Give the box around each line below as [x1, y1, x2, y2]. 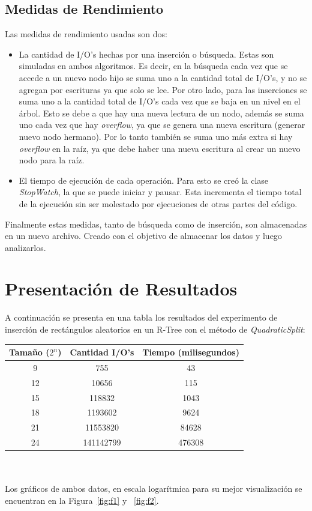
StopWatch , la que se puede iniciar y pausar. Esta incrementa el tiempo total [19, 186, 302, 198]
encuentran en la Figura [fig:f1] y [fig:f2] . [5, 494, 159, 507]
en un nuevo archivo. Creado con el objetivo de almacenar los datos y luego [5, 229, 282, 242]
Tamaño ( [9, 346, 50, 358]
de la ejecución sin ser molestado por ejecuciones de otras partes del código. [19, 197, 298, 210]
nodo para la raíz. [19, 154, 85, 166]
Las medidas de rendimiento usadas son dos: [5, 28, 167, 40]
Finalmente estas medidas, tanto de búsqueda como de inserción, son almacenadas [5, 217, 307, 230]
